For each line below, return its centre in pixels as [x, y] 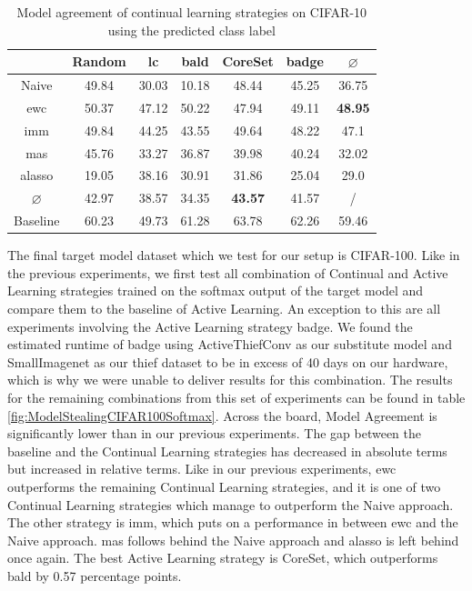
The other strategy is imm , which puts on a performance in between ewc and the [233, 522]
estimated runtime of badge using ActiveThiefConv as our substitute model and [230, 344]
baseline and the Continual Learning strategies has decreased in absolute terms [227, 451]
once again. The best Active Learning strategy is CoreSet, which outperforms [223, 558]
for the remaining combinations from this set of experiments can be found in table [236, 397]
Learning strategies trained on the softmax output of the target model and [216, 290]
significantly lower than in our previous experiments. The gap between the [214, 433]
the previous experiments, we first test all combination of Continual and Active [228, 272]
